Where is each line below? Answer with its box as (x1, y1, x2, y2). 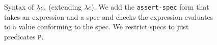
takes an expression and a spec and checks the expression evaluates (4, 11, 213, 22)
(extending (48, 2, 82, 12)
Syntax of (4, 2, 34, 12)
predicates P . (4, 31, 44, 41)
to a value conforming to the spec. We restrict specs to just (4, 21, 189, 32)
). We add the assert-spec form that (91, 2, 209, 12)
